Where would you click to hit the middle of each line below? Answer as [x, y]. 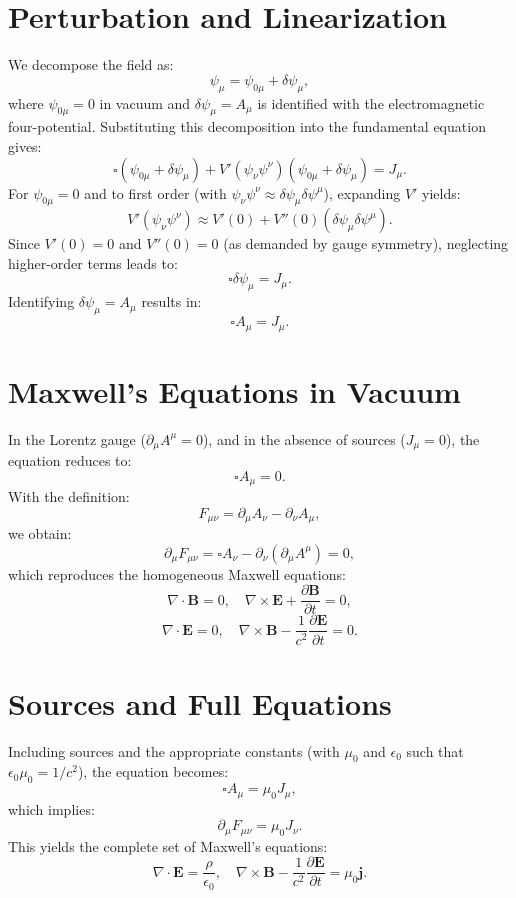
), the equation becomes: [153, 771]
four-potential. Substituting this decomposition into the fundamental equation [247, 126]
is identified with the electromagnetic [371, 102]
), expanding [362, 192]
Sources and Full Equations [200, 702]
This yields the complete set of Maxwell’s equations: [168, 845]
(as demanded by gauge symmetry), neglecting [366, 243]
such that [435, 750]
